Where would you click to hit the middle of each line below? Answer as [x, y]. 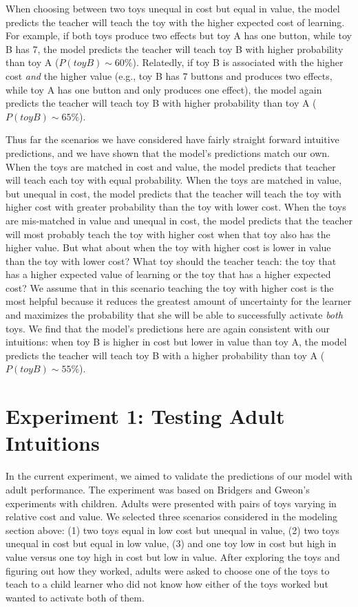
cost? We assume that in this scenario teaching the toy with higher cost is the [170, 287]
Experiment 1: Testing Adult [145, 416]
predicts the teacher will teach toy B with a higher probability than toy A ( [165, 355]
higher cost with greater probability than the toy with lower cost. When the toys [176, 207]
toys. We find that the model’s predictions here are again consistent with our [168, 328]
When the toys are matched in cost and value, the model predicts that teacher [171, 166]
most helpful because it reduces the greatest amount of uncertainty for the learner [179, 301]
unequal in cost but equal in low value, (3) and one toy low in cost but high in [171, 543]
